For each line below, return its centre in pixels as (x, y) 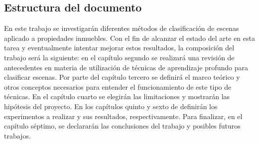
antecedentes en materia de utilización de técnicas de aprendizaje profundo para (126, 67)
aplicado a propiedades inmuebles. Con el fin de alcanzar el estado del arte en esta (129, 38)
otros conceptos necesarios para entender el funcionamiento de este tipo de (118, 86)
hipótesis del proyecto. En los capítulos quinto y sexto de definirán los (111, 106)
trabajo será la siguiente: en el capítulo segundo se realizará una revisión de (119, 57)
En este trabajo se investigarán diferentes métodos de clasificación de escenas (122, 28)
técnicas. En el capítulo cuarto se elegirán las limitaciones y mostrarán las (117, 96)
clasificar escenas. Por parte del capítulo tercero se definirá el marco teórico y (122, 77)
